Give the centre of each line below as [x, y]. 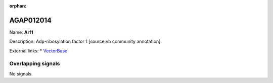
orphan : [18, 6]
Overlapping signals [35, 64]
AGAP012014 [31, 20]
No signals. [21, 73]
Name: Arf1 [21, 32]
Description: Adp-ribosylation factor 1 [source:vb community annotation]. [85, 41]
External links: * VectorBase [38, 51]
